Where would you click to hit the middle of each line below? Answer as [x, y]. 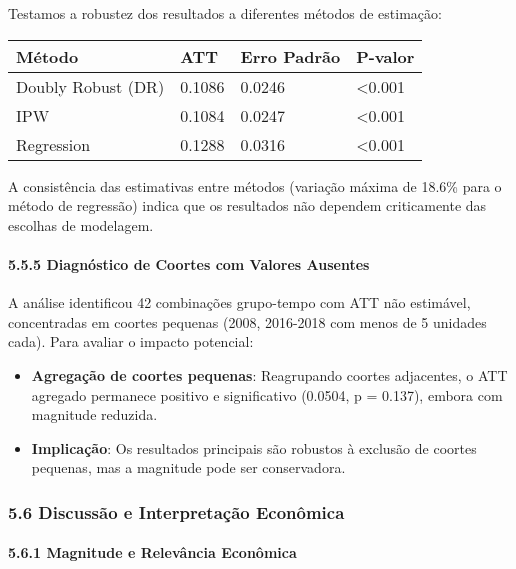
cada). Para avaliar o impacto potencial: [131, 341]
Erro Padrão [290, 56]
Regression [53, 144]
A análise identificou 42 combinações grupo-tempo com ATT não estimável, [239, 302]
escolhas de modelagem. [81, 224]
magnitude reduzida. [94, 414]
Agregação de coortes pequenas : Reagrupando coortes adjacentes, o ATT [269, 374]
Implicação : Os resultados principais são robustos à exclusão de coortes [254, 447]
